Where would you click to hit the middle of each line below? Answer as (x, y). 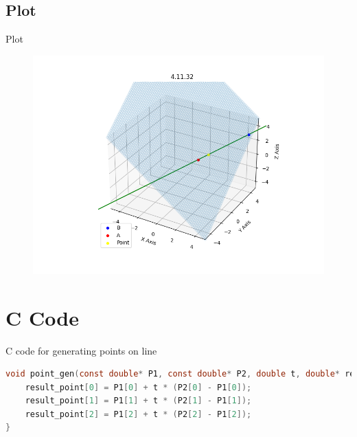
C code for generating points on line (81, 350)
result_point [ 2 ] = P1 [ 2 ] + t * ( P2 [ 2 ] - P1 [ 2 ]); (138, 414)
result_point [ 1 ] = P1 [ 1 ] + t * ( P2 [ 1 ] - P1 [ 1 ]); (138, 401)
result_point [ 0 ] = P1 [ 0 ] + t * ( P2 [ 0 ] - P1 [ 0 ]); (138, 387)
